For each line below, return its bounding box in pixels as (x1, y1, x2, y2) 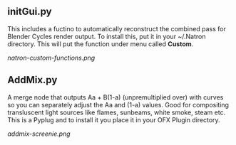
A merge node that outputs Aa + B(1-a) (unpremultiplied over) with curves (7, 92, 224, 102)
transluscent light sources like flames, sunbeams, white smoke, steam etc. (7, 108, 226, 117)
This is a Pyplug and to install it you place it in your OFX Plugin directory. (7, 115, 220, 124)
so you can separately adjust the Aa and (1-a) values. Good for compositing (7, 100, 230, 109)
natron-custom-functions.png (7, 53, 96, 62)
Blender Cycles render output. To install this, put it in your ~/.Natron (7, 32, 206, 41)
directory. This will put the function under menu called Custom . (7, 39, 194, 48)
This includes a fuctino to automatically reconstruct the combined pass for (7, 24, 226, 33)
